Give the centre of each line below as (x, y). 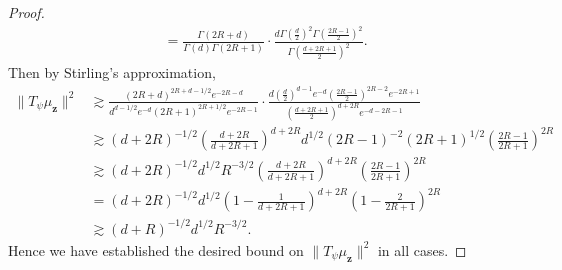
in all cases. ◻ (422, 249)
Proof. (26, 12)
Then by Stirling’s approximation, (112, 72)
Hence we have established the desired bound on (156, 249)
